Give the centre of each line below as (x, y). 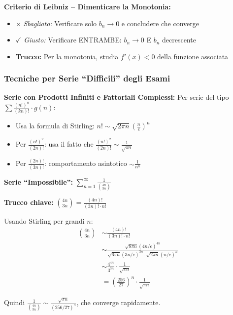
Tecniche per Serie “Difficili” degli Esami (87, 78)
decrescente (179, 40)
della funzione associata (193, 56)
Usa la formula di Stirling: (55, 126)
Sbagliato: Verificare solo (60, 23)
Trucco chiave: (29, 202)
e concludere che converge (160, 23)
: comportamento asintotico (85, 163)
